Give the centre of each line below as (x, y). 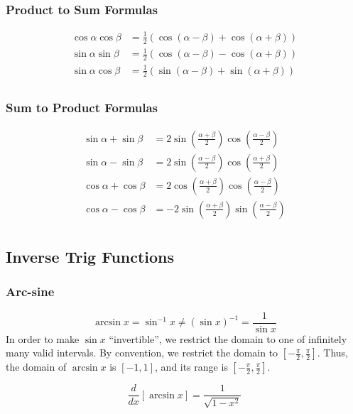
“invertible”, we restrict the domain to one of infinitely (228, 338)
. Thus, (333, 353)
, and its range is (191, 367)
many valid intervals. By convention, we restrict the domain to (142, 353)
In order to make (43, 338)
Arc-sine (30, 292)
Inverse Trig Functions (90, 257)
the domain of (36, 367)
